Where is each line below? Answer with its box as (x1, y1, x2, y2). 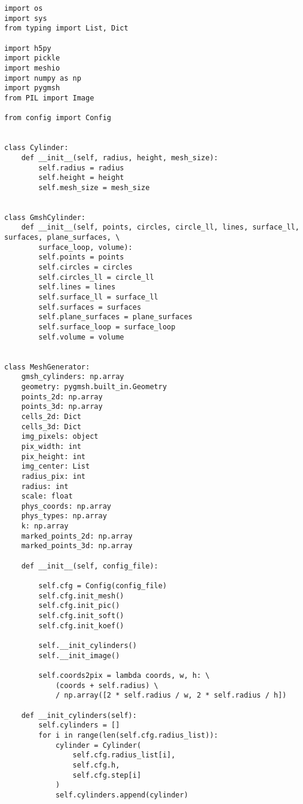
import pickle (4, 54, 60, 63)
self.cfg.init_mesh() (38, 591, 124, 600)
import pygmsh (4, 84, 60, 93)
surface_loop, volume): (38, 243, 133, 252)
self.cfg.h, (72, 760, 120, 769)
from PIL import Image (4, 93, 94, 102)
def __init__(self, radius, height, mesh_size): (21, 153, 218, 162)
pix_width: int (21, 442, 81, 451)
